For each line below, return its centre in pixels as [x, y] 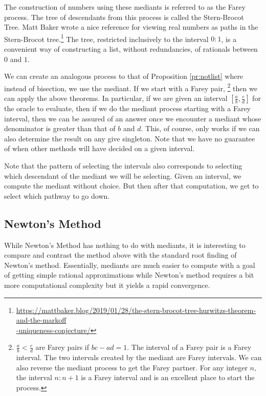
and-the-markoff [41, 320]
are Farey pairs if [62, 347]
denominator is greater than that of [60, 128]
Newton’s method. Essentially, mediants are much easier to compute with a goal [130, 265]
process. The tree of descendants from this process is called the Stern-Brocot [124, 17]
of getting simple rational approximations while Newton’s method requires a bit [129, 275]
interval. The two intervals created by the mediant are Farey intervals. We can [139, 357]
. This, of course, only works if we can [200, 128]
